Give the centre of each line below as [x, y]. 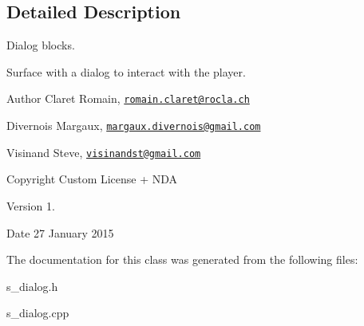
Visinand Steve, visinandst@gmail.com [104, 152]
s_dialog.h [32, 286]
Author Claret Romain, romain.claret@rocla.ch [128, 98]
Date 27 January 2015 [60, 232]
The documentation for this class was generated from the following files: [182, 259]
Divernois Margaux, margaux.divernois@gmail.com [134, 126]
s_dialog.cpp [38, 313]
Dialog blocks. [41, 45]
